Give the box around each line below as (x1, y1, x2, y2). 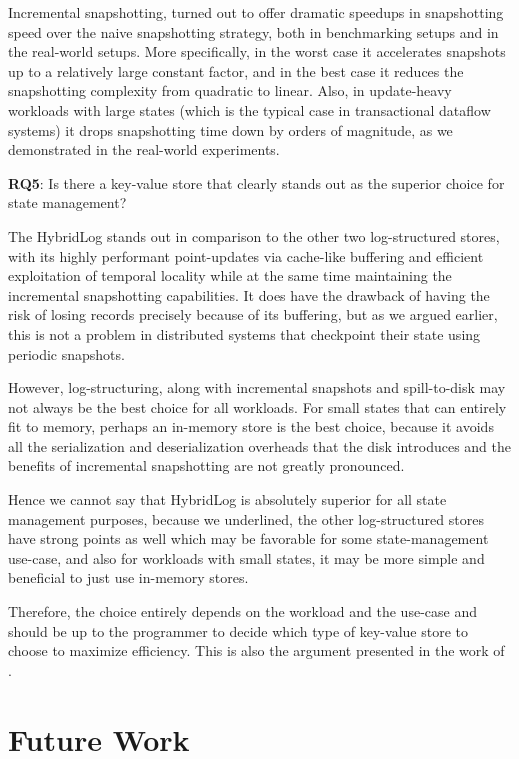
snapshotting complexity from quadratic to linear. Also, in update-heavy (8, 80, 452, 101)
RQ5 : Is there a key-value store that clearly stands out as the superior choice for (8, 172, 505, 193)
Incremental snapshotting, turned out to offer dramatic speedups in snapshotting (8, 2, 504, 22)
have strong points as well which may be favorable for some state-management (8, 528, 489, 549)
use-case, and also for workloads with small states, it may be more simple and (8, 547, 485, 568)
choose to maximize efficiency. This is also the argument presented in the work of (8, 640, 505, 661)
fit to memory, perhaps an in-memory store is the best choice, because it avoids (8, 416, 494, 437)
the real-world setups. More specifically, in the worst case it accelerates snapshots (8, 41, 506, 62)
